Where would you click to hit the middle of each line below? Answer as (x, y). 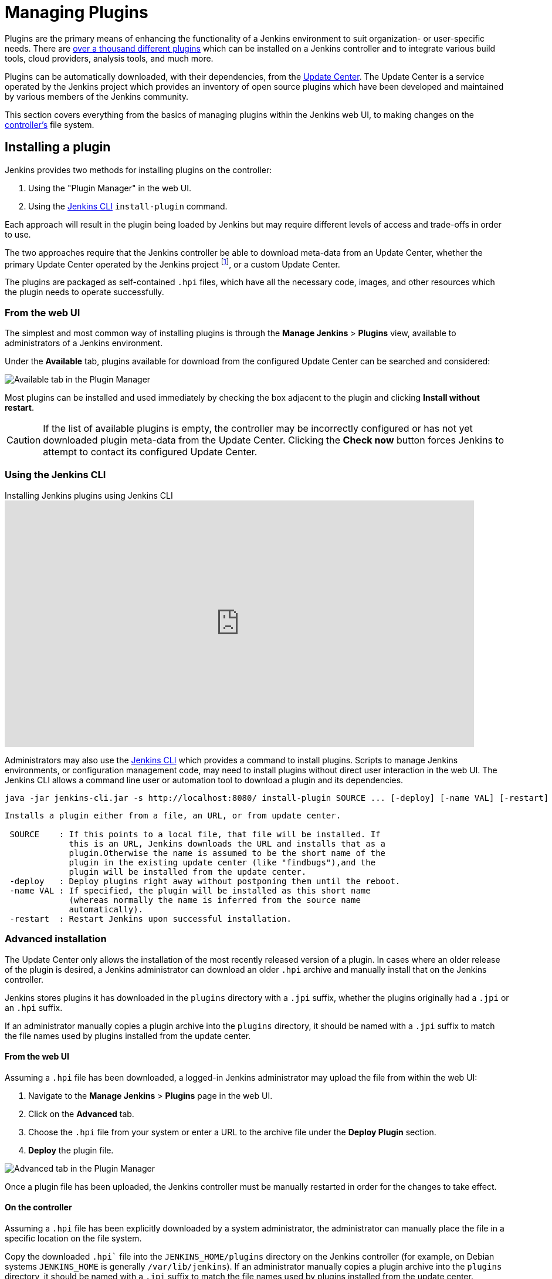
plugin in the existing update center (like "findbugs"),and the (222, 862)
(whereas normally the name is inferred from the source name (215, 900)
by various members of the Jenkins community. (97, 96)
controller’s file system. (50, 124)
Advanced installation (56, 939)
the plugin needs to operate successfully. (84, 292)
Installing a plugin (58, 147)
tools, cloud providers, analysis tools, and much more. (109, 58)
